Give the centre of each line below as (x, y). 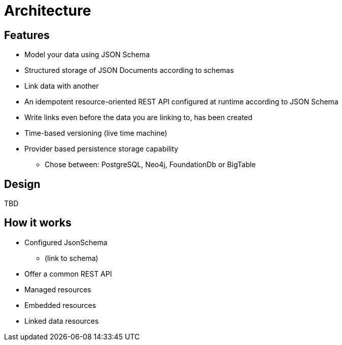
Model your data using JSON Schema (87, 55)
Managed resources (58, 289)
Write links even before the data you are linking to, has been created (139, 118)
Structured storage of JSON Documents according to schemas (129, 70)
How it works (38, 223)
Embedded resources (60, 305)
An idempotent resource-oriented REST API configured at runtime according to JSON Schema (181, 102)
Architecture (48, 11)
